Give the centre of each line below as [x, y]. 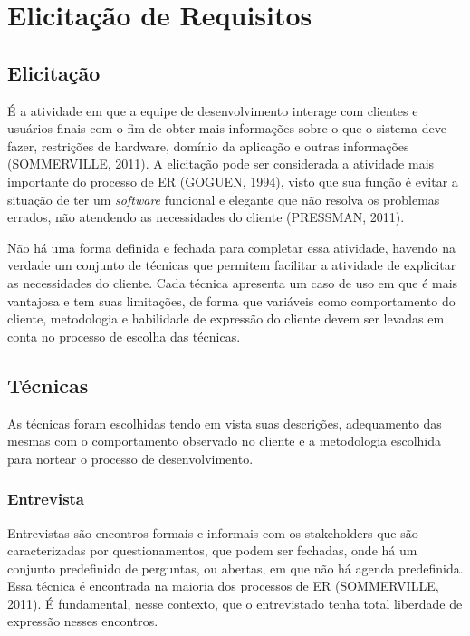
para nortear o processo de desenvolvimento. [130, 458]
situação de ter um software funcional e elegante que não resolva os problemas [224, 199]
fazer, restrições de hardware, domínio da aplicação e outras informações [208, 145]
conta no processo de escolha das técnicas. [124, 336]
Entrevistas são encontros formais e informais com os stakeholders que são [213, 532]
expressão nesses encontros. [83, 621]
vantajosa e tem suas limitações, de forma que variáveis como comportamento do [231, 300]
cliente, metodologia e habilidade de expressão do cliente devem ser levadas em [226, 318]
